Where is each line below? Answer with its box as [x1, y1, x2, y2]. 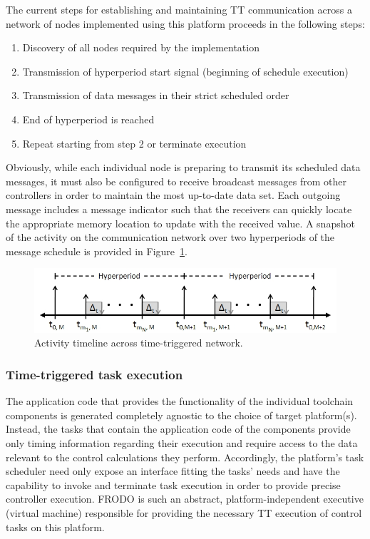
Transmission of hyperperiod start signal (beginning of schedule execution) [22, 63, 349, 78]
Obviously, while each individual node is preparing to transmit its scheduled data [6, 160, 361, 175]
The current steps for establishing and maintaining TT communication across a [6, 2, 352, 16]
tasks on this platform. [6, 519, 105, 534]
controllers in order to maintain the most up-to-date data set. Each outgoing [6, 188, 341, 202]
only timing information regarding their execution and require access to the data [6, 436, 358, 450]
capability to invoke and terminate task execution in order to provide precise [6, 477, 341, 492]
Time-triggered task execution [6, 365, 183, 383]
